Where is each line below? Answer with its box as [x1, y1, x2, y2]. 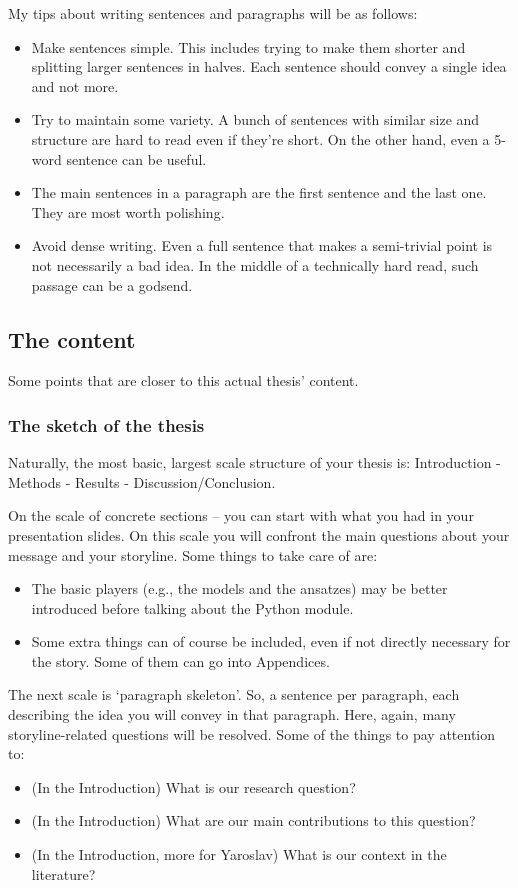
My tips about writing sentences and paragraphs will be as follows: [8, 3, 418, 23]
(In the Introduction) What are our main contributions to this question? [31, 810, 476, 831]
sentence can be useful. [66, 148, 207, 169]
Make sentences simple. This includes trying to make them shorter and [31, 36, 466, 57]
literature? [31, 863, 96, 884]
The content [8, 323, 136, 354]
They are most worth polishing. [31, 201, 225, 222]
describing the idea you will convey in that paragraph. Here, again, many [8, 704, 456, 725]
